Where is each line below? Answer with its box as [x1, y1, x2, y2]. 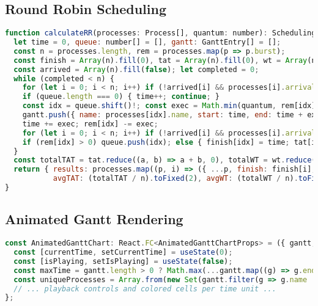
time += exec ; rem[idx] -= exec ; [22, 119, 158, 128]
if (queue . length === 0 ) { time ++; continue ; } [22, 92, 220, 101]
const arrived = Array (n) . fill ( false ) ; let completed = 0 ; [13, 65, 259, 74]
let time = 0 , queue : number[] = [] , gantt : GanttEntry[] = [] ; [13, 38, 281, 47]
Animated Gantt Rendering [5, 209, 183, 228]
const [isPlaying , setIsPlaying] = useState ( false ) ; [13, 257, 233, 266]
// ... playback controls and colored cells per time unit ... [13, 284, 276, 293]
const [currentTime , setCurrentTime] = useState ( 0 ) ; [13, 248, 233, 257]
